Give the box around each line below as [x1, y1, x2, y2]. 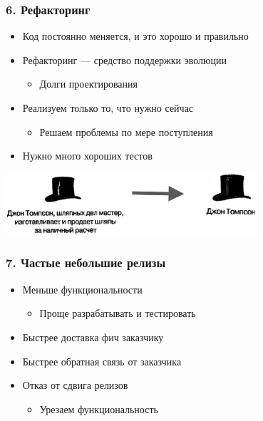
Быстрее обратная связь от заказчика [22, 353, 182, 368]
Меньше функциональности [22, 281, 143, 296]
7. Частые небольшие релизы [6, 254, 166, 271]
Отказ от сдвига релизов [22, 378, 128, 393]
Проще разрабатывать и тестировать [39, 306, 196, 321]
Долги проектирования [39, 76, 138, 91]
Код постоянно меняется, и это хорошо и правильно [22, 28, 249, 43]
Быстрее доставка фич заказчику [22, 329, 164, 344]
